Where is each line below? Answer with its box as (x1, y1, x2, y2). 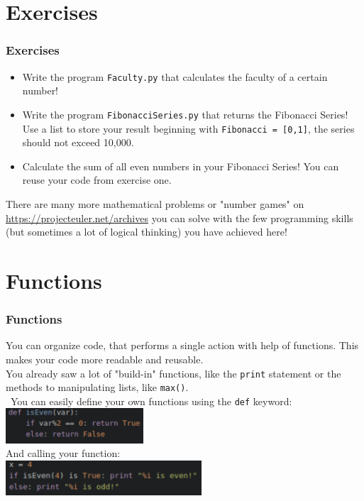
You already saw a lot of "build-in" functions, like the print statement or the (6, 365, 341, 380)
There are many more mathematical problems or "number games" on (6, 196, 304, 211)
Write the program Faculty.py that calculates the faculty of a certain (22, 69, 328, 84)
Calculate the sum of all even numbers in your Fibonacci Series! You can (22, 158, 339, 173)
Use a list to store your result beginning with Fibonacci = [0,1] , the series (22, 121, 355, 136)
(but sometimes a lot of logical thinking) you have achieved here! (6, 224, 287, 239)
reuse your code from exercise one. (22, 172, 172, 187)
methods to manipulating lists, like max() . (6, 380, 189, 395)
